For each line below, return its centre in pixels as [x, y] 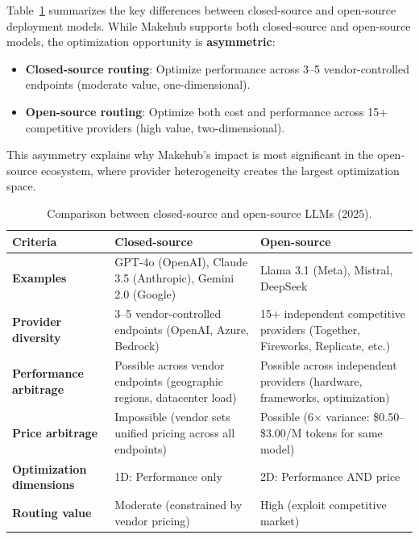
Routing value [52, 512]
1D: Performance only [168, 476]
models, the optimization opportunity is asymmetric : [141, 42]
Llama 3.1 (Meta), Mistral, [326, 270]
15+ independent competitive [333, 313]
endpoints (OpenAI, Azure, [182, 329]
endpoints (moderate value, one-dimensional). [138, 84]
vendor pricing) [152, 520]
